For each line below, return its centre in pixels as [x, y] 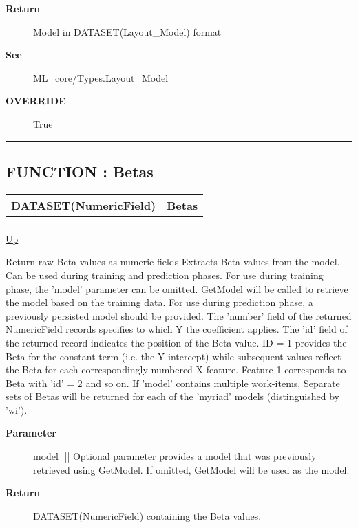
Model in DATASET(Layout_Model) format [127, 31]
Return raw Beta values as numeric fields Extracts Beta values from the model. [173, 262]
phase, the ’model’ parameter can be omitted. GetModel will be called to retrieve [177, 288]
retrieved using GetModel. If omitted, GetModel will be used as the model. [191, 469]
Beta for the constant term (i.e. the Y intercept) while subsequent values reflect [173, 356]
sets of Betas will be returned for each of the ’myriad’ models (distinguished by [172, 396]
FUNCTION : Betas [80, 171]
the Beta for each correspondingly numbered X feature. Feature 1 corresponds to [176, 370]
